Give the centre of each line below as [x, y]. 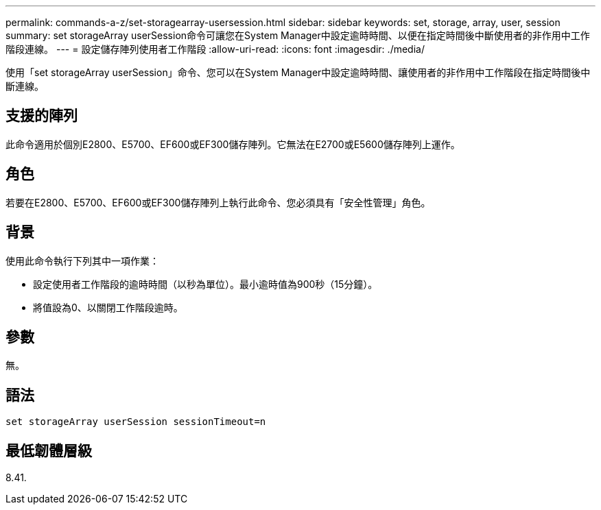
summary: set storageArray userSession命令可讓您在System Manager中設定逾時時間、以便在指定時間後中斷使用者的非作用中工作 [298, 35]
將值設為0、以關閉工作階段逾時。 [108, 307]
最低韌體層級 [49, 450]
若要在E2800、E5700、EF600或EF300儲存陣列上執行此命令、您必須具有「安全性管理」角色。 [218, 202]
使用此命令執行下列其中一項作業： [82, 260]
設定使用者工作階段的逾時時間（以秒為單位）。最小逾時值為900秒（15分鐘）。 [205, 284]
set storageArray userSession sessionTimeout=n [136, 422]
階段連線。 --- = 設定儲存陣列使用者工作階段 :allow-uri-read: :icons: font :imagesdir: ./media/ [215, 49]
